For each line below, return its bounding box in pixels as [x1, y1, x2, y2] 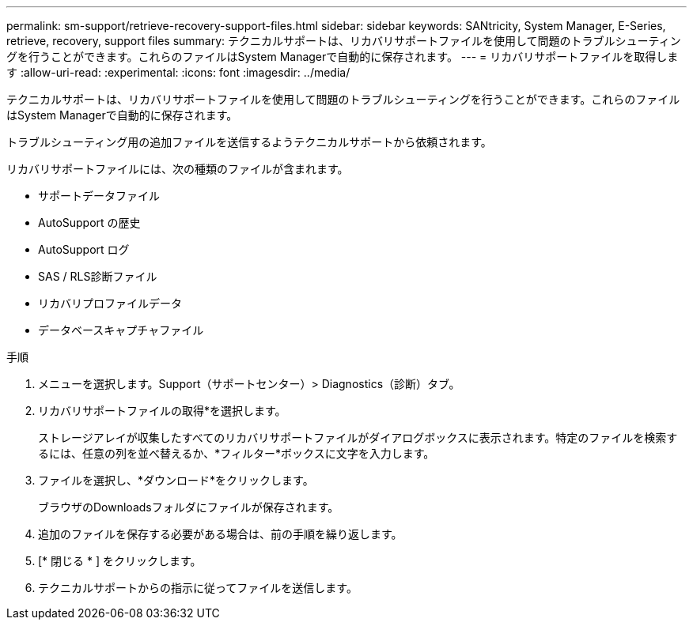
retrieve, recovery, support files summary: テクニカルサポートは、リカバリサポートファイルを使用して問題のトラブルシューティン [6, 34, 681, 47]
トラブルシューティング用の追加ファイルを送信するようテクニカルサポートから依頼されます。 [6, 135, 492, 149]
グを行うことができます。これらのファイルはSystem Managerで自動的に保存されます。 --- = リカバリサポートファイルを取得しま [6, 50, 679, 63]
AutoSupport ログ [38, 243, 130, 256]
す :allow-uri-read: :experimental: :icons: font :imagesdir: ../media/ [6, 66, 350, 79]
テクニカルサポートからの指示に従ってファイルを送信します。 [38, 581, 358, 594]
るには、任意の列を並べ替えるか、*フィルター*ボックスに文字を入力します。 [38, 447, 435, 460]
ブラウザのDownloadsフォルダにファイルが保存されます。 [38, 500, 339, 514]
